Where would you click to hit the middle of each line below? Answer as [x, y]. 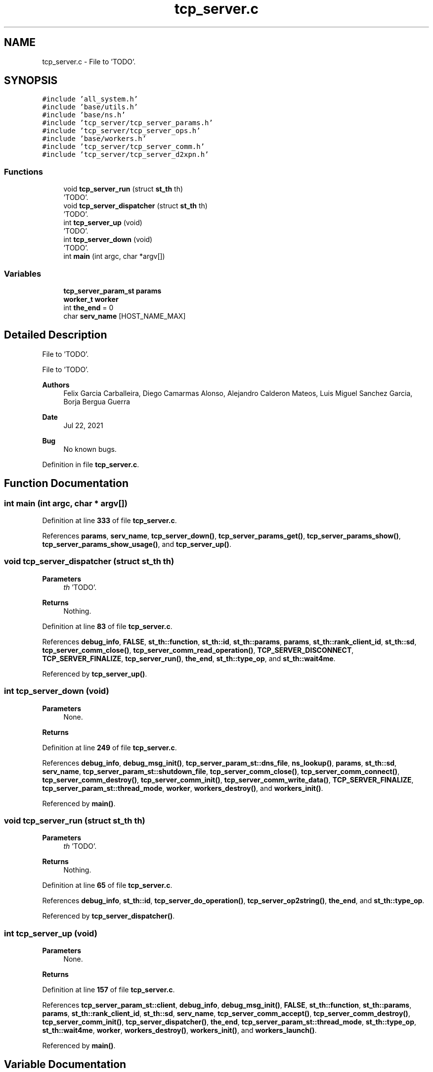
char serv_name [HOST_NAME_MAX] [125, 316]
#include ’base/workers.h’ [94, 139]
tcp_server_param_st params [112, 291]
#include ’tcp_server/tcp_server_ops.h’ [121, 131]
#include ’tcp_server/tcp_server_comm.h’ [124, 147]
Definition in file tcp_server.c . [91, 464]
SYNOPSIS [31, 81]
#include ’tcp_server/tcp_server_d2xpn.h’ [126, 155]
